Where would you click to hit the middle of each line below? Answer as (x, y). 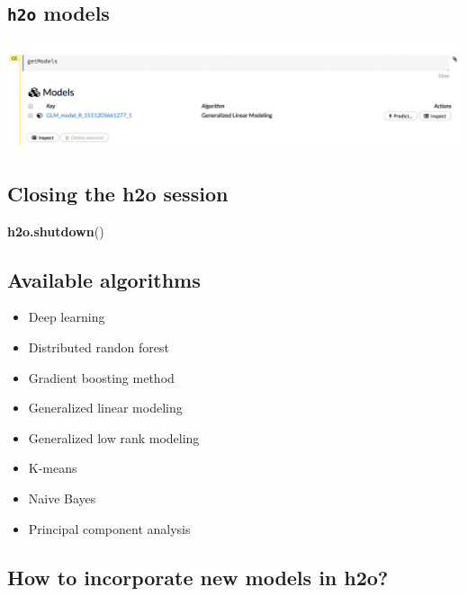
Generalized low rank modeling (114, 437)
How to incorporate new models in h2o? (198, 577)
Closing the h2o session (118, 193)
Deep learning (67, 317)
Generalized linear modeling (105, 408)
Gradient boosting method (101, 377)
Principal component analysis (109, 528)
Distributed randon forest (99, 347)
